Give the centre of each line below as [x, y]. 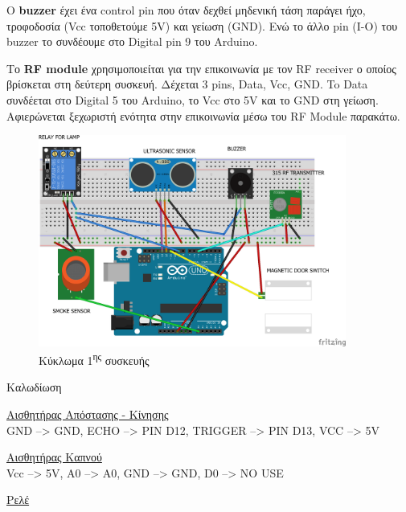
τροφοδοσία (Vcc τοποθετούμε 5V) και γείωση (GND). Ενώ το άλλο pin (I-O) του [202, 25]
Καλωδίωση [34, 387]
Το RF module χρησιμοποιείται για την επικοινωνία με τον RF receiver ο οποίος [201, 68]
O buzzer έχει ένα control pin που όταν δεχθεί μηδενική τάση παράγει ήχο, [186, 10]
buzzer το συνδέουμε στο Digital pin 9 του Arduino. [132, 41]
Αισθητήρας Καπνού [54, 457]
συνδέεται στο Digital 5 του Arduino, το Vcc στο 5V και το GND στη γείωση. [193, 99]
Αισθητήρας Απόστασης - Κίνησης [88, 414]
